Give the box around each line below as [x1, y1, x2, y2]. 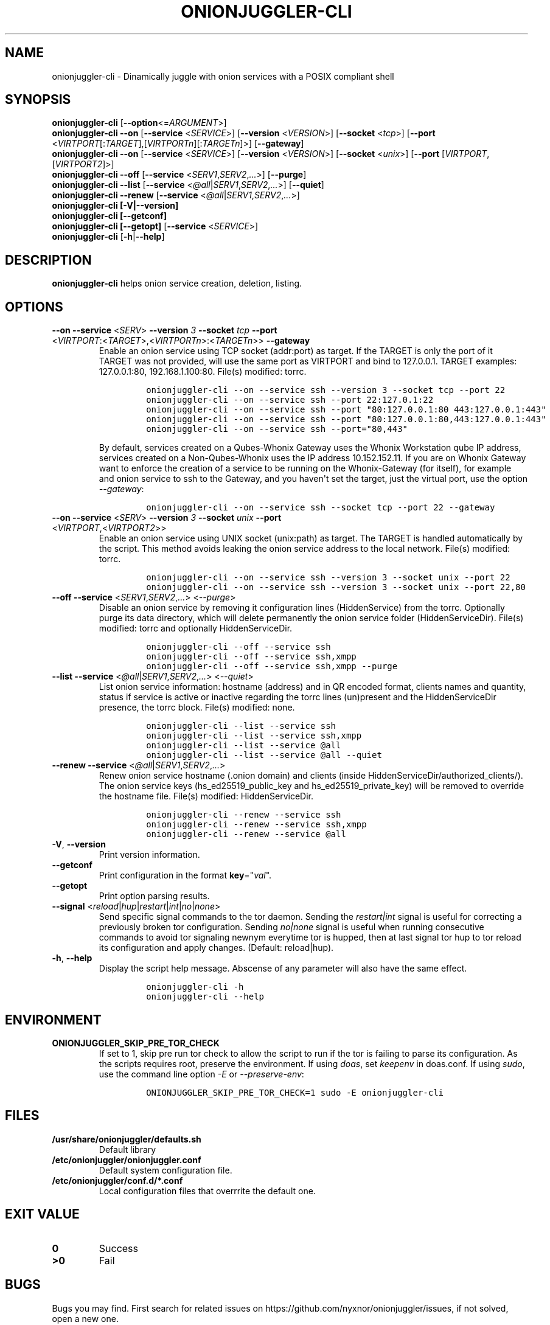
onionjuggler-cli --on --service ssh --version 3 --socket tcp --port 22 [146, 385, 506, 395]
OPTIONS [5, 299, 63, 315]
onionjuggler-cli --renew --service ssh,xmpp [146, 819, 367, 830]
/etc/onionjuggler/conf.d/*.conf [52, 1175, 183, 1186]
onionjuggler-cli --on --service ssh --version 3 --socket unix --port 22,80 [146, 582, 526, 593]
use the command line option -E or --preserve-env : [99, 1068, 304, 1079]
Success [99, 1242, 139, 1254]
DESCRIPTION [5, 252, 92, 268]
